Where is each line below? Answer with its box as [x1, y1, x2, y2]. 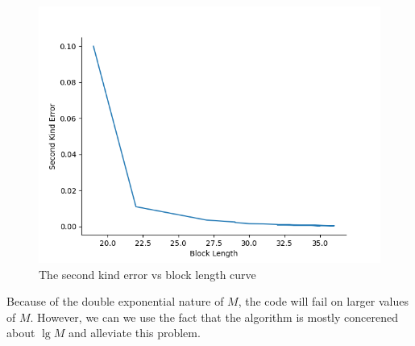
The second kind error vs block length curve [39, 265, 256, 282]
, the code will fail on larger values [238, 293, 409, 310]
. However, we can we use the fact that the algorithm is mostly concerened [30, 308, 398, 325]
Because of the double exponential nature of [6, 293, 224, 310]
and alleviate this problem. [68, 324, 201, 341]
